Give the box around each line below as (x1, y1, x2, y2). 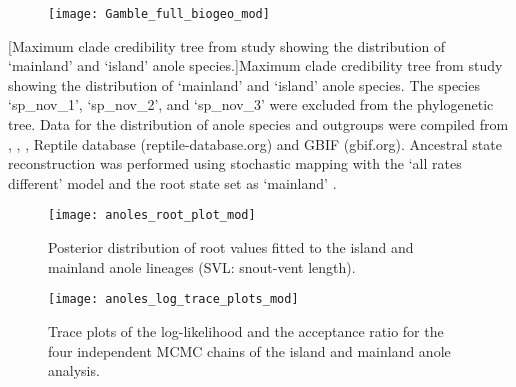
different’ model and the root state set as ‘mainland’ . (8, 172, 337, 193)
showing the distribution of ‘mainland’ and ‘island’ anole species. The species (8, 74, 480, 95)
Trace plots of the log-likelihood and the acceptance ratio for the (48, 320, 444, 341)
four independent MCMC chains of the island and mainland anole (48, 340, 451, 361)
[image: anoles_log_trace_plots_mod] (48, 292, 299, 307)
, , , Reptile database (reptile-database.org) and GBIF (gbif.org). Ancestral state (8, 133, 502, 154)
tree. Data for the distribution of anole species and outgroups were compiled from (8, 114, 509, 135)
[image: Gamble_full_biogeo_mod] (48, 7, 270, 21)
